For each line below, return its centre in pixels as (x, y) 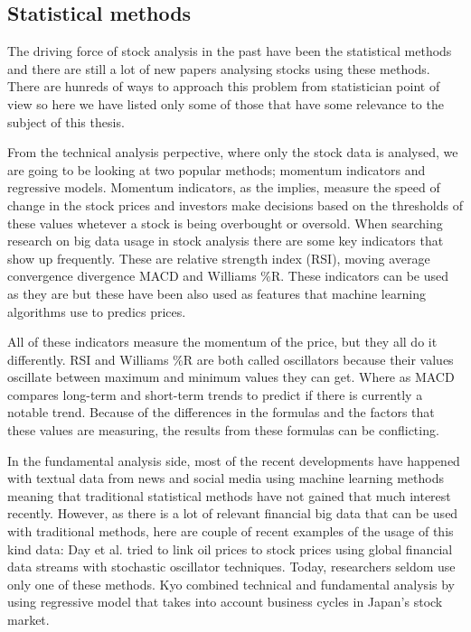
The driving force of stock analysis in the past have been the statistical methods (230, 51)
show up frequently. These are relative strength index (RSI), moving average (219, 258)
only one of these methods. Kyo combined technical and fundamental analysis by (231, 584)
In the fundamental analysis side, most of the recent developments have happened (234, 460)
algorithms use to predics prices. (97, 311)
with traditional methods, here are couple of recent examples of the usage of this (231, 531)
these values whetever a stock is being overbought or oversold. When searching (225, 223)
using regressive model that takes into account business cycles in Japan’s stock (225, 602)
